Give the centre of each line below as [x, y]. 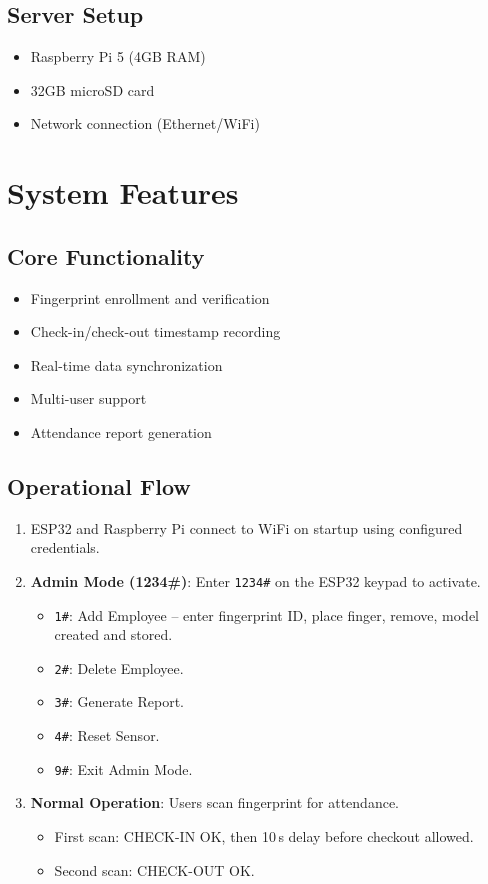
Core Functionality [106, 255]
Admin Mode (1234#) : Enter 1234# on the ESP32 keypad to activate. [255, 580]
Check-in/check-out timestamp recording [155, 331]
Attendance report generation [121, 431]
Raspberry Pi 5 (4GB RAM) [118, 56]
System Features [123, 192]
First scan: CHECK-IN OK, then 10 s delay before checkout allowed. [264, 836]
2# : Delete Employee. [119, 667]
